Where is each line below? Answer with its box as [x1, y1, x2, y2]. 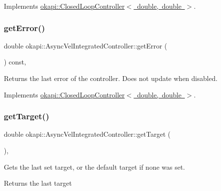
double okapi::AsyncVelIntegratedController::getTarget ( [4, 129, 171, 139]
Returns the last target [4, 178, 72, 188]
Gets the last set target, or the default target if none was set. [4, 161, 185, 172]
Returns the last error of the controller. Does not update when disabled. [4, 73, 218, 83]
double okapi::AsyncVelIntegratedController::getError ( [4, 40, 167, 50]
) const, [4, 57, 26, 67]
